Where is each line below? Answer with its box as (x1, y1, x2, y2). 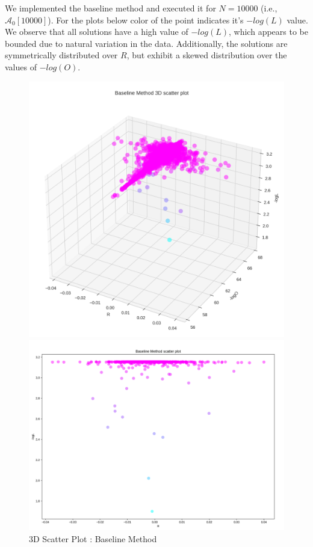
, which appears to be (229, 25, 308, 38)
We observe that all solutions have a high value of (5, 25, 188, 38)
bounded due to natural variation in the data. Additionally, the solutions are (5, 37, 288, 49)
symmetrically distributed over (5, 49, 118, 61)
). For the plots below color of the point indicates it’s (48, 13, 244, 26)
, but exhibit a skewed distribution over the (126, 49, 287, 61)
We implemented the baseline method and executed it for (5, 2, 216, 14)
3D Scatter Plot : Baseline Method (29, 532, 157, 545)
